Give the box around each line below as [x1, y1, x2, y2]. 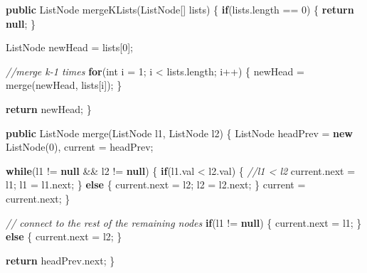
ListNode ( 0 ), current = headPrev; [6, 139, 154, 154]
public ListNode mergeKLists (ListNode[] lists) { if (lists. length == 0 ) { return [6, 2, 354, 16]
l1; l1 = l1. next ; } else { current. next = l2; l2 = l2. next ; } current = [6, 177, 306, 192]
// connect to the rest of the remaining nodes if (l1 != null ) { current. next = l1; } [6, 215, 362, 230]
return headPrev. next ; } [6, 252, 115, 267]
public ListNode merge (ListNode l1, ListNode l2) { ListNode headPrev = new [6, 125, 353, 140]
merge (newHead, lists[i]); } [6, 77, 122, 92]
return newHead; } [6, 101, 92, 116]
